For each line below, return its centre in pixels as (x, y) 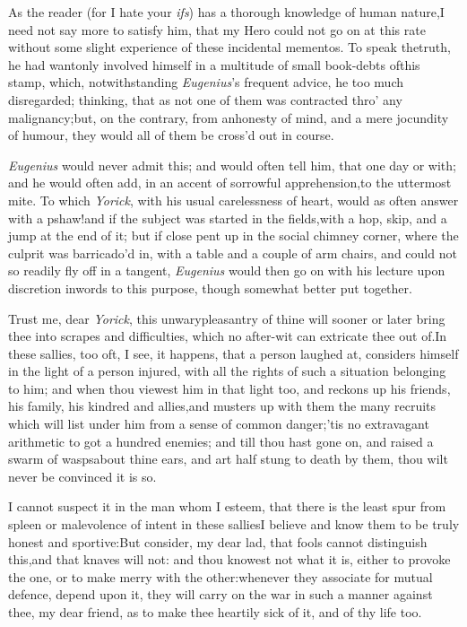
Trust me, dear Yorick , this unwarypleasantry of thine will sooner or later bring (227, 318)
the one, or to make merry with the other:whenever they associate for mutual (221, 576)
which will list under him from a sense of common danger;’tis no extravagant (219, 424)
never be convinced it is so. (82, 476)
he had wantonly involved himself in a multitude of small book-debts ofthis (214, 64)
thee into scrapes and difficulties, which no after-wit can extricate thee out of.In (228, 336)
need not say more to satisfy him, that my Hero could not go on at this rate (217, 29)
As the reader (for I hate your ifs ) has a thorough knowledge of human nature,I (226, 12)
